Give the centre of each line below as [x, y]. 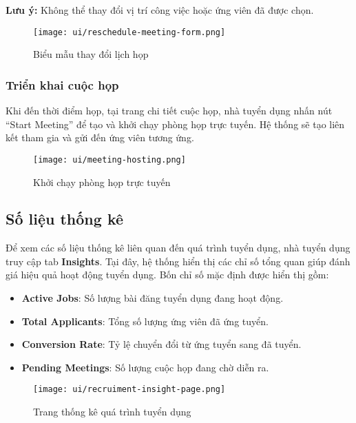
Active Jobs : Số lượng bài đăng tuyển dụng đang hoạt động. [153, 298]
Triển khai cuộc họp [62, 84]
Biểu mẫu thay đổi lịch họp [91, 54]
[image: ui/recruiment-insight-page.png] [129, 390]
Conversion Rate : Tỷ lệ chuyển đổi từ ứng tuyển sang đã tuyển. [161, 344]
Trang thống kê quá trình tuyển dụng [112, 412]
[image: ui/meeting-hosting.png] [109, 159]
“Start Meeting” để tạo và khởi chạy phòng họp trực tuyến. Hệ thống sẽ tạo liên [175, 124]
